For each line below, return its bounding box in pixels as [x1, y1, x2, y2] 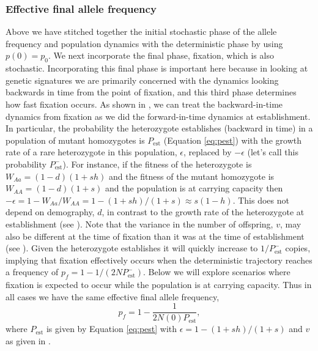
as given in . [6, 334, 51, 347]
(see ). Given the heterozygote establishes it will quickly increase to [6, 242, 258, 254]
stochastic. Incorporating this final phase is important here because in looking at [6, 62, 308, 75]
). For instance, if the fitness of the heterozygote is [62, 157, 252, 170]
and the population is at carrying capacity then [105, 182, 283, 194]
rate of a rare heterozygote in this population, [6, 146, 177, 158]
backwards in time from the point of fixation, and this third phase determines [6, 86, 297, 98]
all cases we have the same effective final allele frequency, [6, 290, 220, 303]
